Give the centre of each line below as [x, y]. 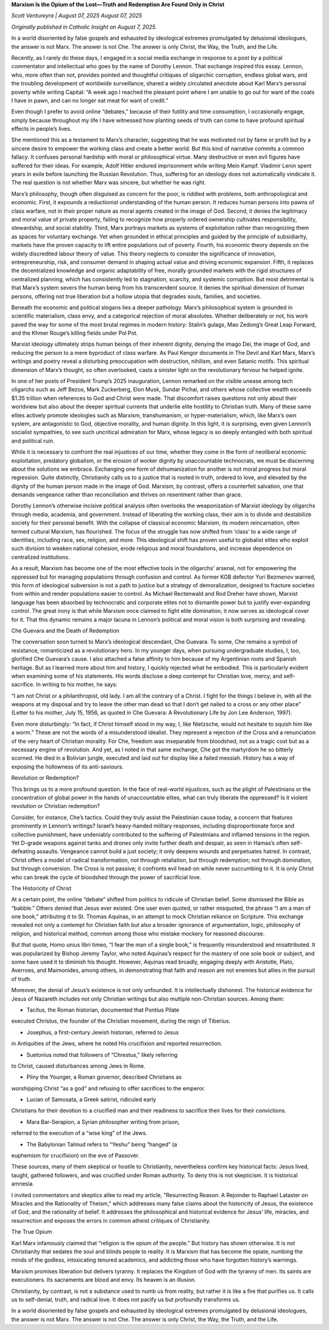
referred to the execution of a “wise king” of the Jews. [79, 1133]
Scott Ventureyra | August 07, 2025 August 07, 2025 [77, 16]
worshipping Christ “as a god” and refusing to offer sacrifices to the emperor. [108, 1088]
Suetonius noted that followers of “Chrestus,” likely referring [102, 1054]
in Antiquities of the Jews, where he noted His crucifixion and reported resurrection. [117, 1043]
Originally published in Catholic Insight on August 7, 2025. [84, 27]
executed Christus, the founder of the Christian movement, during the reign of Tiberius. [121, 1021]
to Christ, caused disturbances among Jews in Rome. [78, 1066]
